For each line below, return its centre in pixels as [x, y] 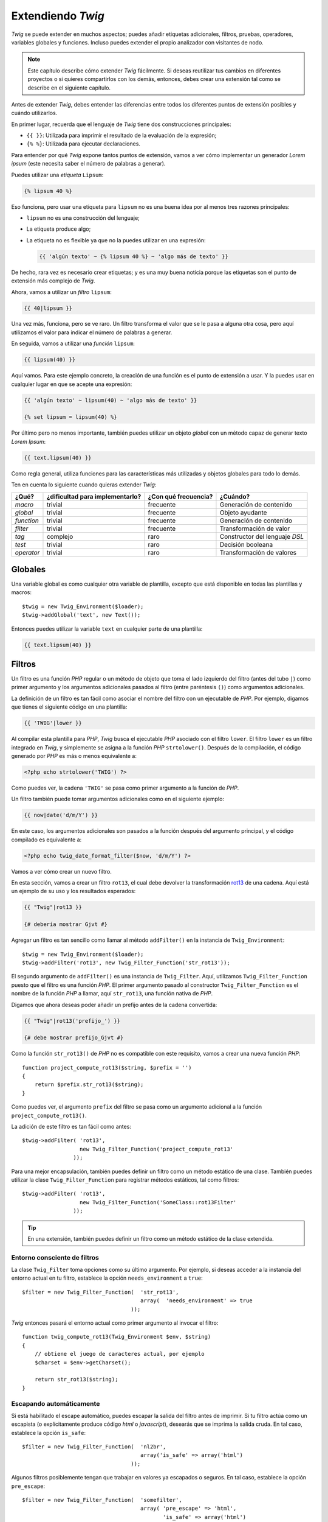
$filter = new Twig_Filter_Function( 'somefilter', [102, 1500]
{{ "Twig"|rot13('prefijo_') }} [72, 1021]
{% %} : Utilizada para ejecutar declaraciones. [84, 144]
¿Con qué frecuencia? [180, 496]
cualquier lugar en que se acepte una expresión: [72, 384]
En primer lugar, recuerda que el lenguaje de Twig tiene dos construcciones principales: [121, 124]
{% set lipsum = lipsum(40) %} [71, 417]
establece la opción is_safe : [49, 1433]
